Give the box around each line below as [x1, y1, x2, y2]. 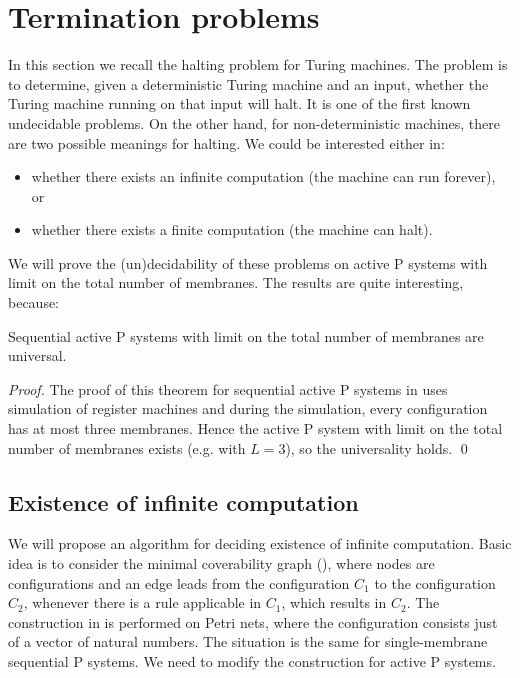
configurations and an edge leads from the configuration [8, 572, 350, 593]
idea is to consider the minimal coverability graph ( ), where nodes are [8, 553, 435, 574]
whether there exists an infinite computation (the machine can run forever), [31, 166, 496, 187]
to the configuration [374, 572, 496, 593]
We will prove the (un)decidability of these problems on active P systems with [8, 252, 488, 273]
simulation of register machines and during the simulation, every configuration [8, 398, 488, 419]
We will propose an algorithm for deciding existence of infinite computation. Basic [8, 533, 512, 554]
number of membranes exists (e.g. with [8, 437, 246, 458]
